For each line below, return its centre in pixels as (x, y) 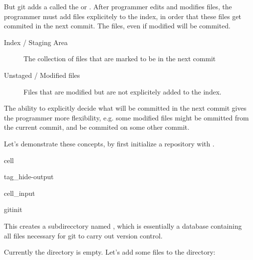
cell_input (20, 193)
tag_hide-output (29, 177)
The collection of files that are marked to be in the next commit (120, 59)
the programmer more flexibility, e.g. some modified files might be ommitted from (126, 117)
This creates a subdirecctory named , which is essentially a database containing (123, 225)
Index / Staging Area (36, 42)
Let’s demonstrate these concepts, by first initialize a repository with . (109, 143)
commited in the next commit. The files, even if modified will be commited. (117, 26)
